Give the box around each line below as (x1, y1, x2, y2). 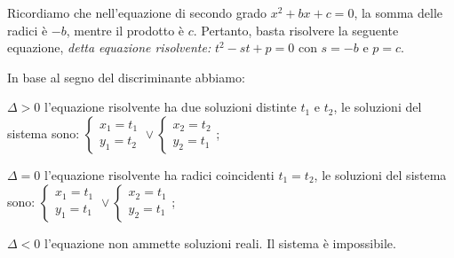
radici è (7, 20, 48, 39)
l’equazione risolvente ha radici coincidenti (44, 165, 275, 184)
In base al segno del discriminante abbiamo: (7, 67, 245, 86)
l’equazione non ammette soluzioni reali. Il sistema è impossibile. (44, 233, 396, 252)
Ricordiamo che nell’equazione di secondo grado (7, 4, 267, 21)
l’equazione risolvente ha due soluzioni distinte (44, 98, 297, 116)
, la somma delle (354, 4, 443, 21)
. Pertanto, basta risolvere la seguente (193, 20, 399, 39)
